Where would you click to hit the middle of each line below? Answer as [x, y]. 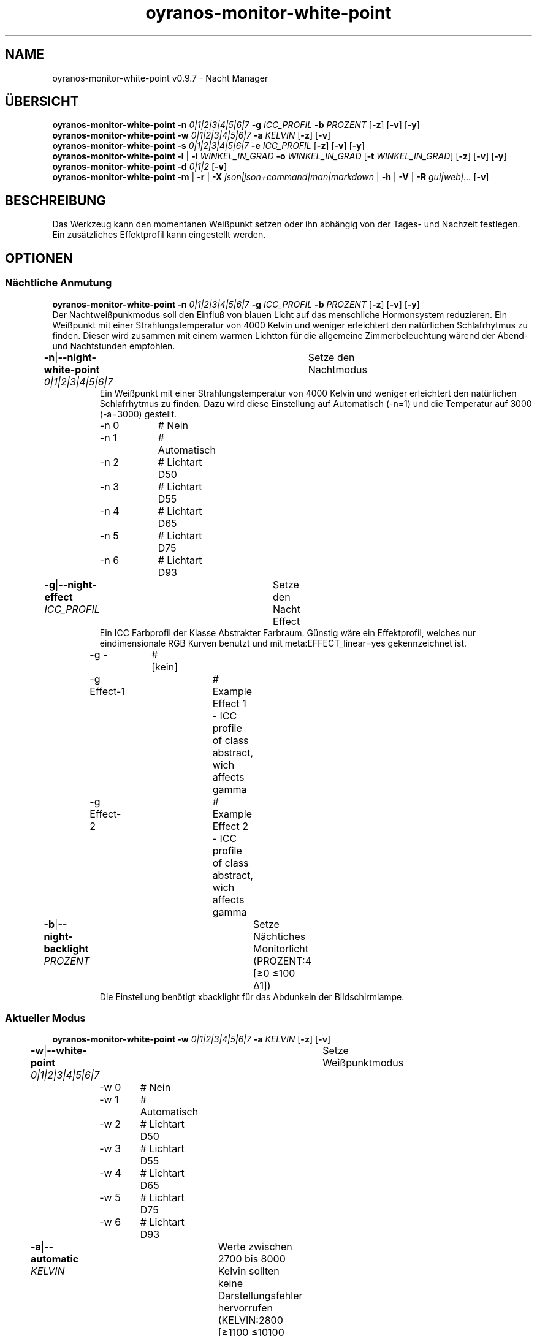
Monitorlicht [281, 948]
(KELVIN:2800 [250, 1320]
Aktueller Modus [45, 1018]
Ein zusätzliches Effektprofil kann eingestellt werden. [159, 235]
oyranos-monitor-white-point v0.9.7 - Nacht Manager [160, 78]
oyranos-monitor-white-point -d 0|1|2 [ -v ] [140, 167]
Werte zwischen [255, 1247]
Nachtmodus [337, 369]
